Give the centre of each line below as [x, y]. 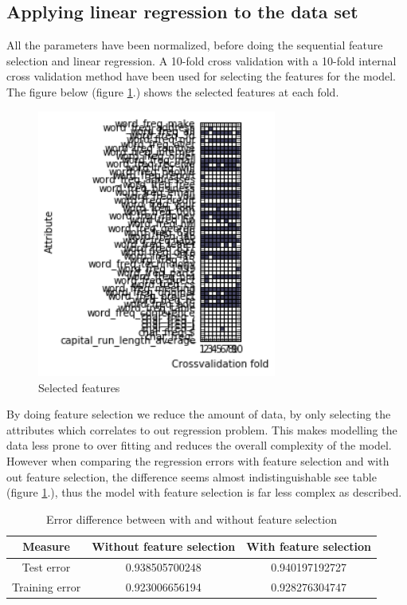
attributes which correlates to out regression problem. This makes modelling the [202, 429]
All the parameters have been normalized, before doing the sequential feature [195, 45]
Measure [46, 546]
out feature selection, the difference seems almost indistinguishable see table [192, 476]
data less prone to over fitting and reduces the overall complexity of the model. [199, 445]
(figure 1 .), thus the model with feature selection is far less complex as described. [204, 492]
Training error [47, 587]
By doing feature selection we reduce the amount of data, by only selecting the [199, 414]
